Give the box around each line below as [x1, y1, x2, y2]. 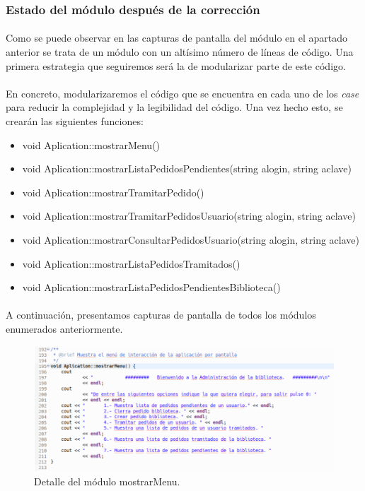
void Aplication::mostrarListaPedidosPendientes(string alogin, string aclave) [22, 161, 352, 176]
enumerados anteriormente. [6, 321, 123, 336]
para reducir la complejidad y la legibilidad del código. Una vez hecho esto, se [6, 100, 343, 114]
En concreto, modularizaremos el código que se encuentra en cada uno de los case [6, 85, 359, 100]
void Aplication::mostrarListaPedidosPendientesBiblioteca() [22, 280, 281, 295]
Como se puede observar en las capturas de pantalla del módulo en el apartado [6, 30, 348, 45]
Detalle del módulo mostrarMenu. [34, 473, 180, 488]
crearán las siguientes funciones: [6, 114, 144, 128]
